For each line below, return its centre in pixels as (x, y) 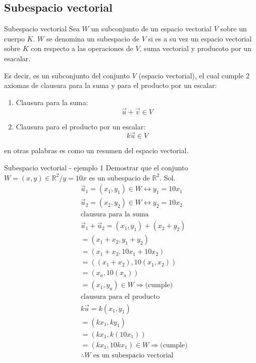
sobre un (234, 29)
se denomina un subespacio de (93, 38)
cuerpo (14, 38)
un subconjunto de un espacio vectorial (151, 29)
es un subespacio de (119, 177)
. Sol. (168, 177)
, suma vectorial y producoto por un (196, 48)
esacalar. (17, 58)
